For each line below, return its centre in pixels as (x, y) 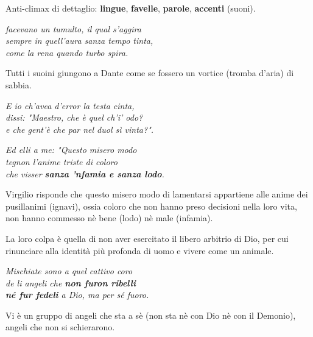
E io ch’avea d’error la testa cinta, (70, 105)
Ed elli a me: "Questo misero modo (71, 150)
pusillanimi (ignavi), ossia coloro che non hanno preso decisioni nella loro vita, (151, 206)
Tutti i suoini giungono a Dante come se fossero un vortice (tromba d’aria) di (150, 73)
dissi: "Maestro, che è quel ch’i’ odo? (74, 117)
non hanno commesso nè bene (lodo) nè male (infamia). (109, 218)
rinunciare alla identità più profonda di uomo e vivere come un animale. (140, 250)
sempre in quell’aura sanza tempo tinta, (79, 41)
